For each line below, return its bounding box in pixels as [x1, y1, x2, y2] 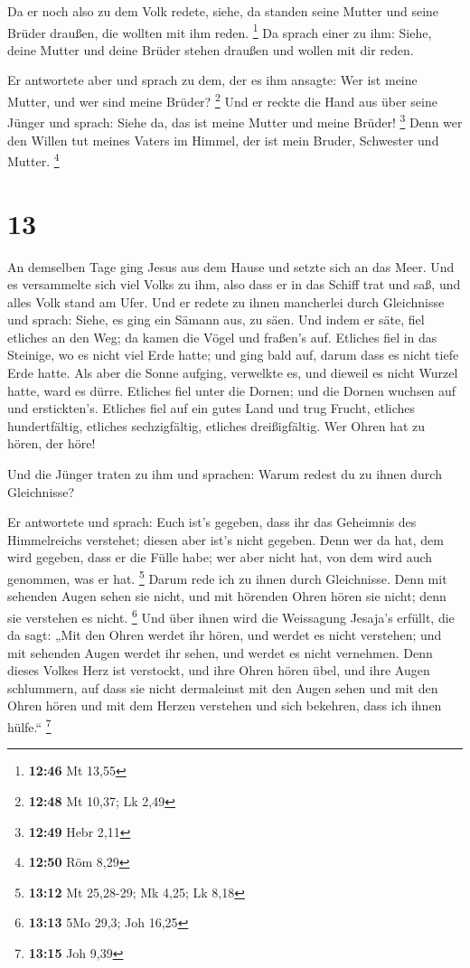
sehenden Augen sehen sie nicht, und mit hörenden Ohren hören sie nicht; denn [7, 587, 446, 606]
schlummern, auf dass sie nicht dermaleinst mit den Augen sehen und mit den [7, 678, 438, 697]
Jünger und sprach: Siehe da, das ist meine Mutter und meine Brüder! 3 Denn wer [7, 110, 463, 131]
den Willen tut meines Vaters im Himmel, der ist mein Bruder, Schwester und [7, 130, 439, 149]
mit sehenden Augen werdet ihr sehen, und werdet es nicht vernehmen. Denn [7, 643, 433, 662]
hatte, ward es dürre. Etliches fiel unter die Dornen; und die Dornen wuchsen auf [7, 381, 456, 399]
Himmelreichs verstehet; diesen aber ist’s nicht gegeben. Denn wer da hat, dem [7, 530, 444, 549]
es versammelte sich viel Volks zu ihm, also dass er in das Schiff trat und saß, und [7, 275, 461, 294]
